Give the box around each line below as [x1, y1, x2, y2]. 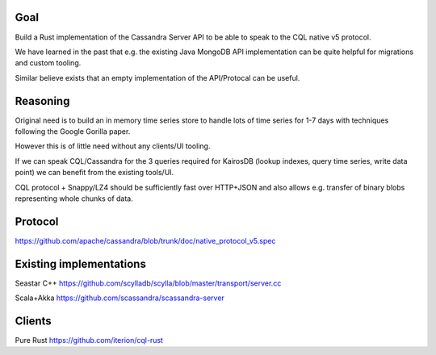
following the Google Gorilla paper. [15, 126, 131, 136]
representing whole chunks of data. [15, 194, 133, 203]
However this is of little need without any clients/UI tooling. [15, 141, 211, 151]
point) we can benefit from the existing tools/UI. [15, 168, 174, 177]
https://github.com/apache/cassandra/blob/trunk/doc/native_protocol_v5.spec [15, 236, 276, 245]
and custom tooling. [15, 58, 82, 68]
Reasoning [15, 94, 70, 108]
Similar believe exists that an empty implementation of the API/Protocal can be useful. [15, 73, 300, 82]
